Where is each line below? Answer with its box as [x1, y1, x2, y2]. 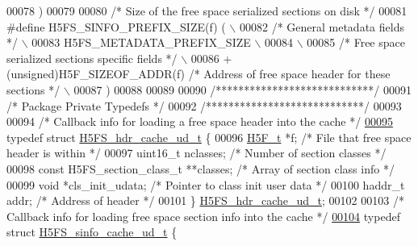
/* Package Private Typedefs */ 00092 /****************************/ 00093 [6, 97, 402, 114]
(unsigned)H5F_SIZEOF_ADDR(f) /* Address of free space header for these [6, 65, 391, 82]
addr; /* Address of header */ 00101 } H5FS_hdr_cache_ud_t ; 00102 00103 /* [6, 192, 404, 209]
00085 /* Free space [307, 34, 405, 51]
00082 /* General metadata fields [239, 18, 404, 35]
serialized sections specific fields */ [6, 49, 178, 66]
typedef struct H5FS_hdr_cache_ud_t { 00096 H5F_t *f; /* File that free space [6, 128, 412, 145]
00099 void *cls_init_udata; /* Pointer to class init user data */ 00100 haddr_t [6, 176, 405, 193]
